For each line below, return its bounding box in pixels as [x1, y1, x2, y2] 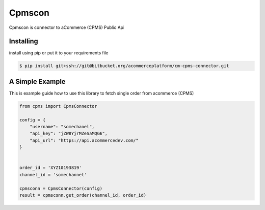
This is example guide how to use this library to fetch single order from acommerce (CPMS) [9, 90, 194, 96]
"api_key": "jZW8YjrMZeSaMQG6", [29, 131, 108, 137]
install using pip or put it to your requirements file [9, 50, 108, 56]
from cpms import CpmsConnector [19, 103, 98, 109]
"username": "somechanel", [29, 124, 95, 130]
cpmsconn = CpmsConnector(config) [19, 186, 103, 191]
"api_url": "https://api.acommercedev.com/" [29, 138, 139, 143]
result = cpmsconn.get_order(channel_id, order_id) [19, 192, 147, 198]
